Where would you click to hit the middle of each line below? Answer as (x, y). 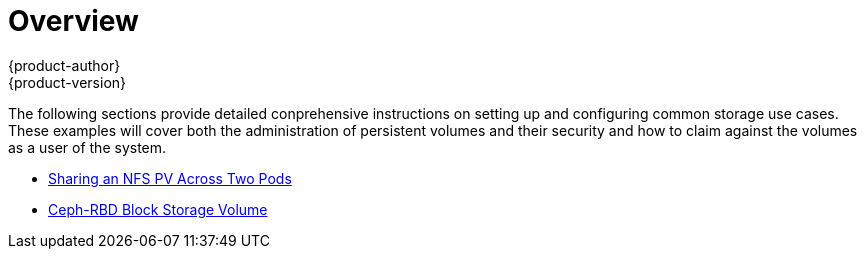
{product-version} (67, 82)
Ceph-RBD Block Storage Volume (158, 209)
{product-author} (64, 65)
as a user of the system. (87, 147)
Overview (73, 21)
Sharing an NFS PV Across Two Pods (170, 178)
